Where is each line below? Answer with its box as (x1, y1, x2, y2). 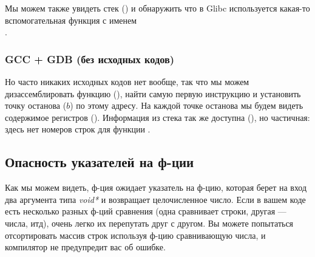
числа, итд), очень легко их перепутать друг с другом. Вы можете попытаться (5, 216, 294, 229)
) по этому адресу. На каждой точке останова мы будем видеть (70, 99, 303, 112)
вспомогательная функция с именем (5, 13, 137, 26)
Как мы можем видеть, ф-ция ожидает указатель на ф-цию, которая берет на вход (5, 181, 307, 194)
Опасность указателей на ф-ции (5, 152, 194, 171)
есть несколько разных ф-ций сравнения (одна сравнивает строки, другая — (5, 205, 286, 218)
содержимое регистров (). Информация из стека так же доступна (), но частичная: (5, 111, 310, 123)
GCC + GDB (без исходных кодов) (5, 51, 175, 66)
